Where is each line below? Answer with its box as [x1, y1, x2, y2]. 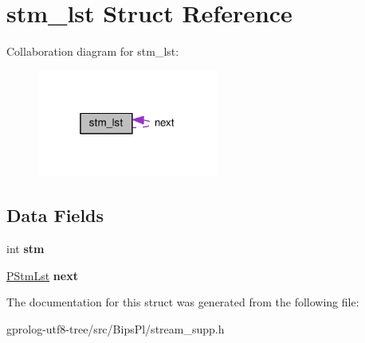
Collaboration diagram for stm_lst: [6, 43, 179, 60]
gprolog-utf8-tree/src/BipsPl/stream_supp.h [6, 320, 225, 337]
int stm [6, 240, 45, 256]
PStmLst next [6, 267, 78, 283]
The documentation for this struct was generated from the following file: [6, 294, 359, 310]
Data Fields [6, 203, 104, 228]
